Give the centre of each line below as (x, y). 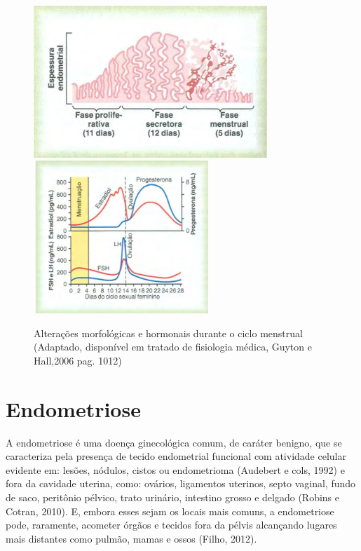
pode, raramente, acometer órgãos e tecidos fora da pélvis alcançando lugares (171, 525)
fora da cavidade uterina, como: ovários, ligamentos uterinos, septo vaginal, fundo (181, 483)
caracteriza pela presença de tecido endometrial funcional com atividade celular (176, 456)
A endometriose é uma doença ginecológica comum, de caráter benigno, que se (174, 442)
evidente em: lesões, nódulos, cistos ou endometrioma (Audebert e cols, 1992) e (175, 469)
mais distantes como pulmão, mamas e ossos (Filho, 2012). (131, 538)
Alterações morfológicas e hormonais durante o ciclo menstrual (168, 333)
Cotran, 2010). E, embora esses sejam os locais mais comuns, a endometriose (170, 511)
